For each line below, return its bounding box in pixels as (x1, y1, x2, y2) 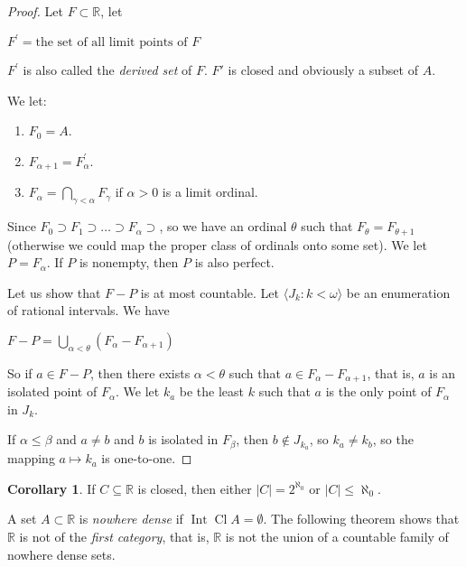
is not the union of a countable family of (225, 527, 449, 546)
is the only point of (325, 382, 432, 401)
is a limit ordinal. (162, 182, 258, 201)
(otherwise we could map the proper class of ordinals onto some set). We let (7, 235, 427, 254)
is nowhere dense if (79, 509, 183, 528)
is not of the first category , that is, (19, 527, 210, 546)
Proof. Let (7, 2, 63, 20)
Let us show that (7, 283, 101, 302)
